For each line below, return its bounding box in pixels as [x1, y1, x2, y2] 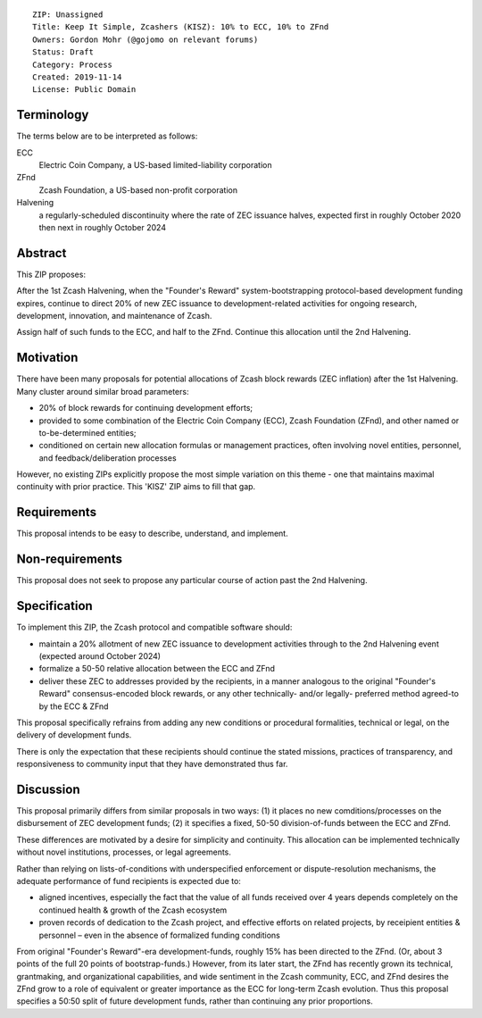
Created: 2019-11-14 [32, 71, 122, 82]
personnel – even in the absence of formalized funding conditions [38, 930, 280, 940]
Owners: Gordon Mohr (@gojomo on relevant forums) [32, 34, 259, 45]
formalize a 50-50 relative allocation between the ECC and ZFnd [38, 663, 276, 674]
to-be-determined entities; [38, 427, 137, 438]
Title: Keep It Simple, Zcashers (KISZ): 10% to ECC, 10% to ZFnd [32, 22, 329, 32]
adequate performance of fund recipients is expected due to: [16, 875, 241, 886]
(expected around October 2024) [38, 650, 161, 661]
